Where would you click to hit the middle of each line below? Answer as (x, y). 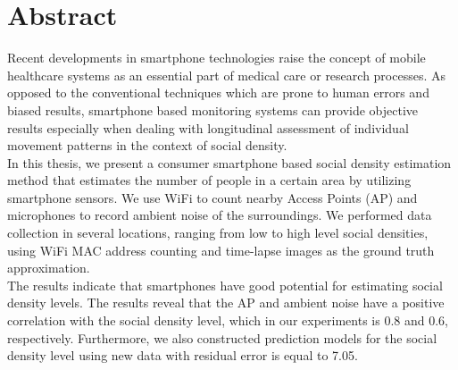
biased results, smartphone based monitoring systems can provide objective (213, 109)
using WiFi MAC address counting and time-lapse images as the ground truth (221, 250)
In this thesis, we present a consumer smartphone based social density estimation (229, 162)
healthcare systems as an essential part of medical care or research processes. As (227, 75)
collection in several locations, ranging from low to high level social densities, (218, 233)
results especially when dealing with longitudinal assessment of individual (208, 127)
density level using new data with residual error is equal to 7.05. (183, 355)
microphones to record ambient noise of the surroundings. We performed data (220, 215)
